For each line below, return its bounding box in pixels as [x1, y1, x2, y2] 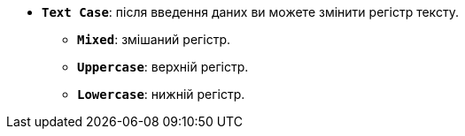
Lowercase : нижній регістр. [77, 87, 245, 102]
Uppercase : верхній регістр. [77, 59, 249, 74]
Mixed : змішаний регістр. [77, 32, 231, 47]
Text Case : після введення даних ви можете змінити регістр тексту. [42, 4, 459, 19]
